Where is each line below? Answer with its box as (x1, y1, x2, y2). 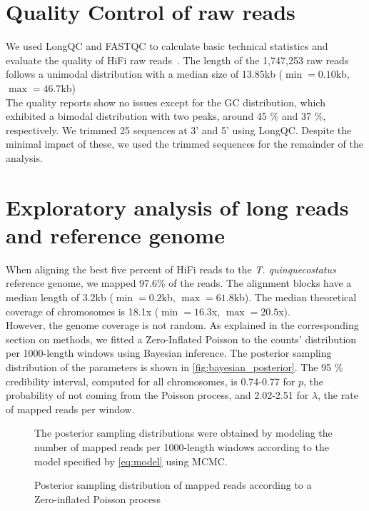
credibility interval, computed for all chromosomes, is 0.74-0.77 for (6, 373, 295, 388)
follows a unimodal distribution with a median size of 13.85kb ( (6, 66, 283, 81)
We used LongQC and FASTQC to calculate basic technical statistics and (6, 39, 328, 54)
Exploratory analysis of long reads (6, 192, 349, 221)
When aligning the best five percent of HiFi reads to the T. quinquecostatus (6, 261, 336, 276)
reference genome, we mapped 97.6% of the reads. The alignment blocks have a (6, 275, 352, 290)
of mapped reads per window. (6, 401, 135, 416)
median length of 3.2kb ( (6, 289, 113, 304)
